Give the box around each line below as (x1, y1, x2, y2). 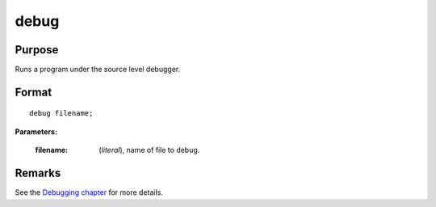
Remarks (15, 167, 61, 180)
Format (15, 85, 52, 99)
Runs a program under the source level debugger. (15, 65, 181, 74)
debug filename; (29, 109, 94, 118)
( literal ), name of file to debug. (99, 146, 200, 155)
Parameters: (15, 126, 58, 137)
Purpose (15, 43, 59, 57)
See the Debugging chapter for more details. (15, 188, 163, 197)
